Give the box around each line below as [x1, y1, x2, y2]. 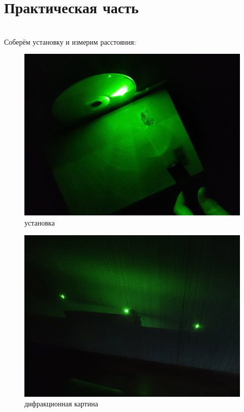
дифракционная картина [24, 398, 98, 409]
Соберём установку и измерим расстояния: [4, 36, 136, 47]
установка [24, 217, 55, 228]
